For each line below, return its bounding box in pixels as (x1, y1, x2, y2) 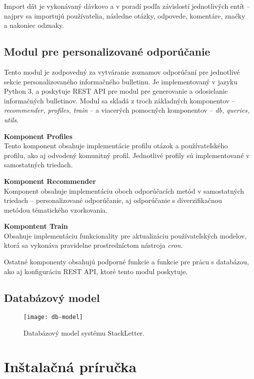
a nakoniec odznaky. (4, 20, 64, 30)
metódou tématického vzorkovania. (4, 204, 107, 215)
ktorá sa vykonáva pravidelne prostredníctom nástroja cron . (4, 240, 183, 250)
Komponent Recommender (4, 176, 96, 186)
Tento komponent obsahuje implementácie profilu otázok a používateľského (4, 140, 228, 151)
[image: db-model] (23, 314, 83, 321)
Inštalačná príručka (4, 356, 137, 376)
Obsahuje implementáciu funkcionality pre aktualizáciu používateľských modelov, (4, 230, 247, 240)
